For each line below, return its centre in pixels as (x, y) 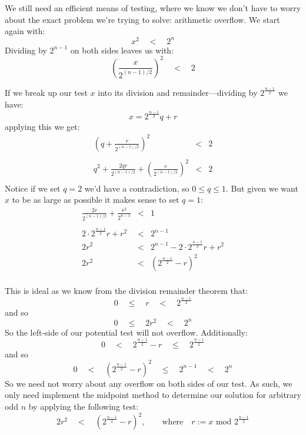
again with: (25, 31)
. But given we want (262, 188)
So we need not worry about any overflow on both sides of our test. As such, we (149, 383)
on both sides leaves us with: (122, 50)
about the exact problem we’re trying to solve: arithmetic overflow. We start (142, 19)
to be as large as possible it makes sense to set (96, 200)
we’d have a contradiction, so (137, 188)
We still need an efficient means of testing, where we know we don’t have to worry (153, 8)
